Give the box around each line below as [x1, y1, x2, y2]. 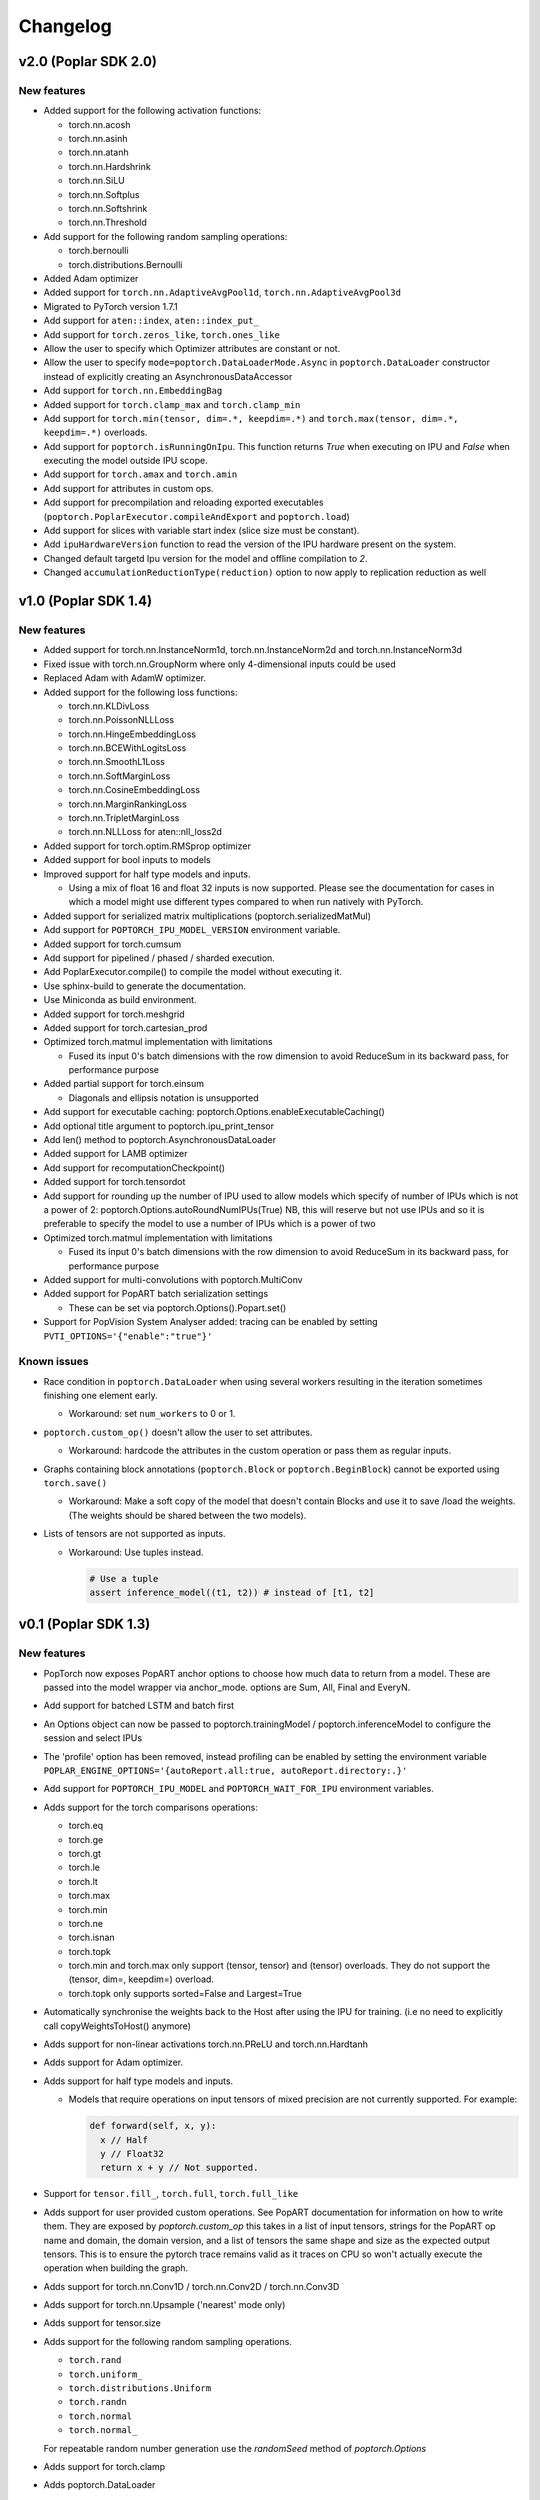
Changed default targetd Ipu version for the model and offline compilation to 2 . [43, 552, 368, 564]
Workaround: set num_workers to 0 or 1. [68, 1408, 236, 1420]
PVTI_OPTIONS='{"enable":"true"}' [43, 1330, 213, 1342]
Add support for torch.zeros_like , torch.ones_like [43, 328, 280, 340]
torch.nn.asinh [68, 133, 128, 145]
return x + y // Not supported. [100, 2162, 259, 2174]
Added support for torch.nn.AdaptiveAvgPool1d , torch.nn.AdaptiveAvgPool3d [43, 286, 402, 299]
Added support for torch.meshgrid [43, 1008, 185, 1020]
